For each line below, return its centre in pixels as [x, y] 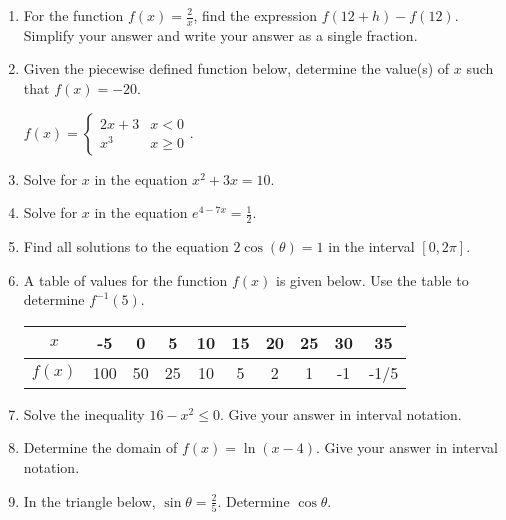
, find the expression [255, 15]
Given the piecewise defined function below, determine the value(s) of [236, 68]
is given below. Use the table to [372, 279]
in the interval [371, 246]
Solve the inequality [84, 413]
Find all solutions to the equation [126, 246]
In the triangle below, [89, 500]
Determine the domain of [100, 447]
